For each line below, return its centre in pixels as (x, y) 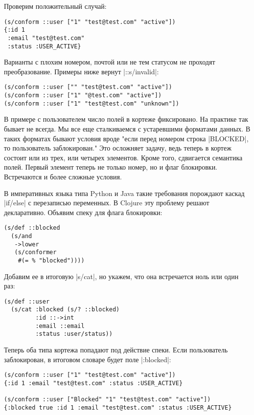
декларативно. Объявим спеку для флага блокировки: (83, 212)
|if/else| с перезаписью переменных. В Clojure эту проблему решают (107, 203)
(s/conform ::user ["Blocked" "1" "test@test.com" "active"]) (107, 400)
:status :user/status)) (74, 334)
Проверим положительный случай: (55, 6)
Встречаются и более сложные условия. (63, 176)
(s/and (22, 236)
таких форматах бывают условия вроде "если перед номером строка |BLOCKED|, (126, 138)
